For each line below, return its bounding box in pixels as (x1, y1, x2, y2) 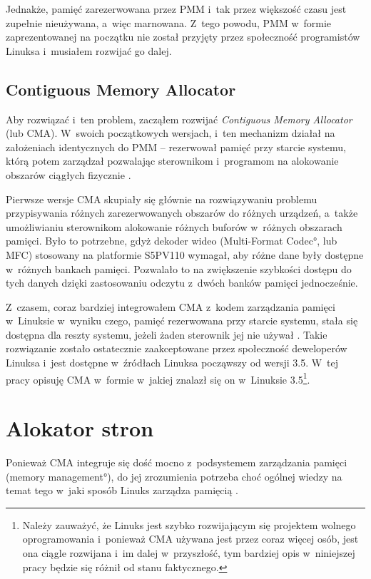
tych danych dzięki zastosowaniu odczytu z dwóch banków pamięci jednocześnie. (6, 275, 358, 290)
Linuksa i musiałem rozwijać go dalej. (6, 43, 172, 58)
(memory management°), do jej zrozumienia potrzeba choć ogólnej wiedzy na (6, 468, 342, 483)
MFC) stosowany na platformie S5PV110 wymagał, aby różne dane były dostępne (6, 247, 364, 262)
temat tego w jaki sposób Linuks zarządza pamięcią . (6, 483, 238, 498)
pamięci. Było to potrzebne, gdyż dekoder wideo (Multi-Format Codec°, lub (6, 233, 337, 248)
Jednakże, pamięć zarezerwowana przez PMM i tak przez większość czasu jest (6, 1, 347, 16)
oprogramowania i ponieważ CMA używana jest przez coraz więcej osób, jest (22, 531, 359, 546)
